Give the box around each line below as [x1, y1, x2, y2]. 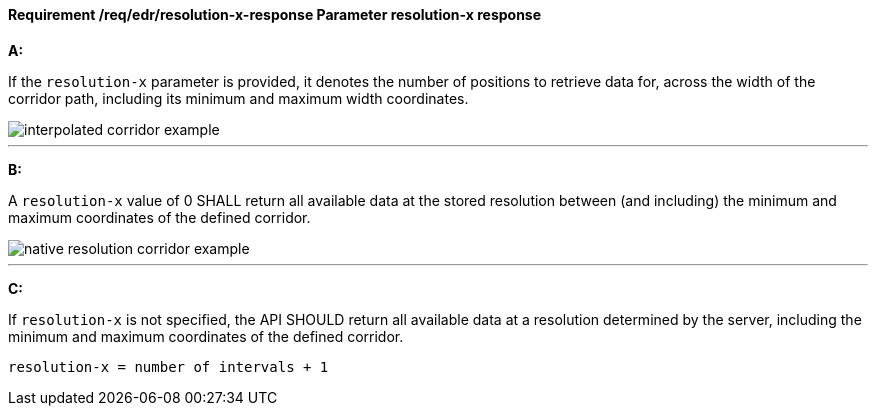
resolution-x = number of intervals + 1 [8, 358, 329, 375]
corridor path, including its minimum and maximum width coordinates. [8, 89, 469, 107]
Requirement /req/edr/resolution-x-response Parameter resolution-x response [8, 6, 542, 23]
